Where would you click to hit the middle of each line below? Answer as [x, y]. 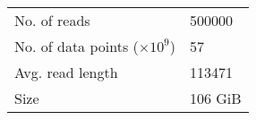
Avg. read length [66, 72]
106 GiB [215, 98]
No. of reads [52, 20]
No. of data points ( [77, 46]
